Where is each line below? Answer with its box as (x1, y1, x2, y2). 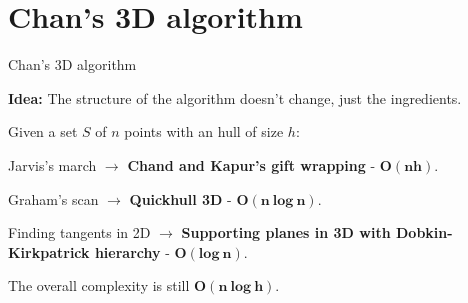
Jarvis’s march (8, 154, 97, 175)
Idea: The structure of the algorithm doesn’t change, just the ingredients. (8, 87, 462, 108)
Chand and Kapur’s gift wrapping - (127, 154, 376, 175)
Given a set (8, 121, 78, 142)
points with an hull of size (124, 121, 284, 142)
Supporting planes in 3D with (181, 222, 391, 243)
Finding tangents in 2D (8, 222, 151, 243)
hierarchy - (94, 241, 170, 262)
